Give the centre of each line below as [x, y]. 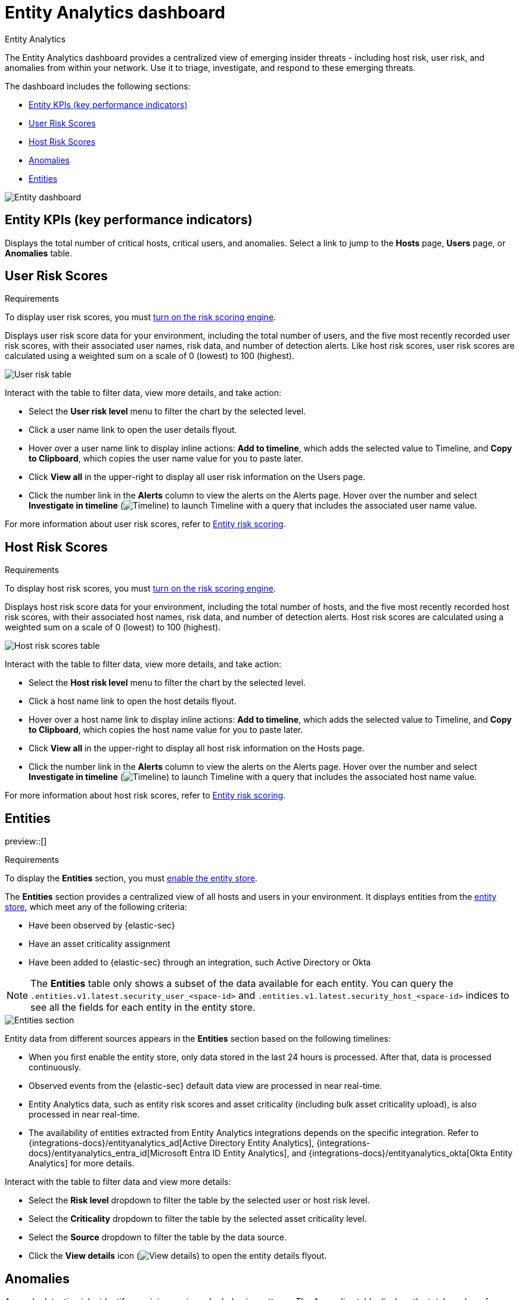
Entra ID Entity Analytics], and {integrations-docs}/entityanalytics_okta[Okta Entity [351, 1153]
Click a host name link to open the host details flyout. [133, 701]
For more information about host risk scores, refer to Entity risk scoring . [145, 796]
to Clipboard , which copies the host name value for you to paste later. [166, 730]
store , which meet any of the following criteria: [96, 907]
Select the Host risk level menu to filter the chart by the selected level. [167, 683]
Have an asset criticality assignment [100, 944]
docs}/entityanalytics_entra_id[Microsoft [108, 1153]
